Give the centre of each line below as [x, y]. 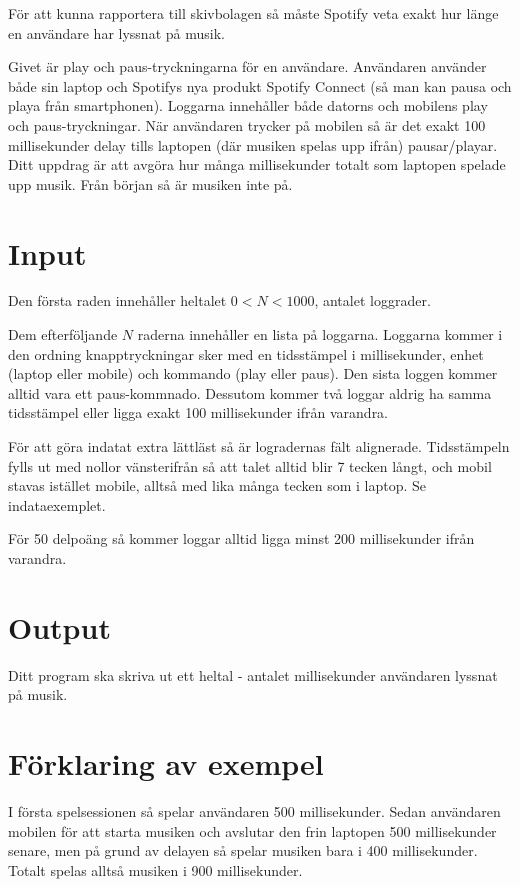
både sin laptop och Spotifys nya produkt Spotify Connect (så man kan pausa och [260, 85]
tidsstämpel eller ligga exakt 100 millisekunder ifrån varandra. [198, 412]
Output [59, 626]
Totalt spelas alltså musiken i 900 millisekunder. [155, 869]
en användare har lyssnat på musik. [116, 32]
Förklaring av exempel [166, 763]
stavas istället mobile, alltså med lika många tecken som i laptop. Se [217, 485]
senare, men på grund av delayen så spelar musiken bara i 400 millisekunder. [243, 850]
